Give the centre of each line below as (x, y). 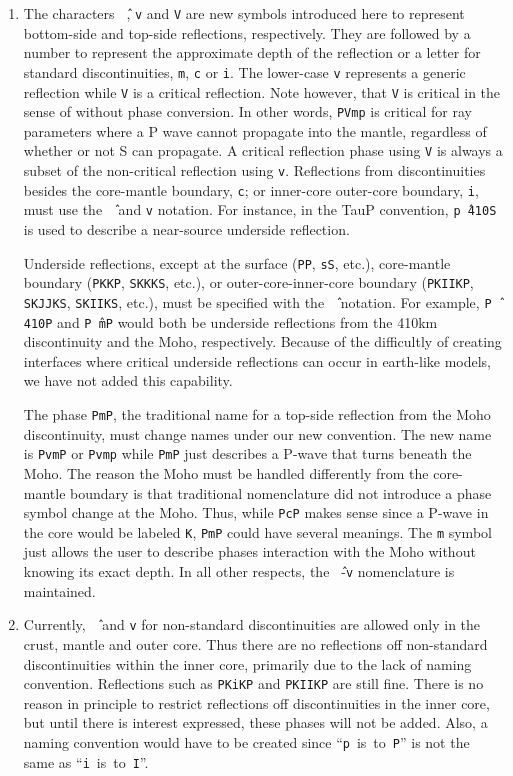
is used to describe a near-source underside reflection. (186, 229)
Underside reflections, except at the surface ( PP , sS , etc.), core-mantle (237, 262)
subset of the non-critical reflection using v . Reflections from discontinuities (254, 170)
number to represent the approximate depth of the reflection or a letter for (252, 52)
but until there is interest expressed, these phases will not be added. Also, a (255, 722)
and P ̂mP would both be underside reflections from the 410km (247, 321)
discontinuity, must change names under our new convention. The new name (257, 433)
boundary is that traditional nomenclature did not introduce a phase (281, 492)
